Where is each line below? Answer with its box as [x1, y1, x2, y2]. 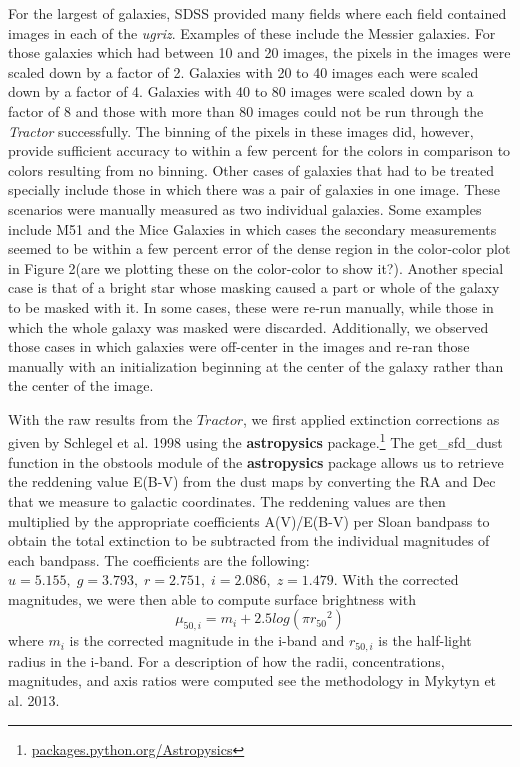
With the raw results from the [8, 408, 193, 429]
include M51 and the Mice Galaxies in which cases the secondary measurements [8, 218, 497, 239]
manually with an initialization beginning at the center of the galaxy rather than [8, 355, 504, 376]
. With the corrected [333, 569, 459, 590]
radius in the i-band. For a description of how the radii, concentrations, [8, 650, 445, 671]
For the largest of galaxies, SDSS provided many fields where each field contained [8, 3, 507, 23]
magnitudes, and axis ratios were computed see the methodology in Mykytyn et [8, 670, 497, 691]
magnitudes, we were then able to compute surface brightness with [8, 588, 416, 609]
